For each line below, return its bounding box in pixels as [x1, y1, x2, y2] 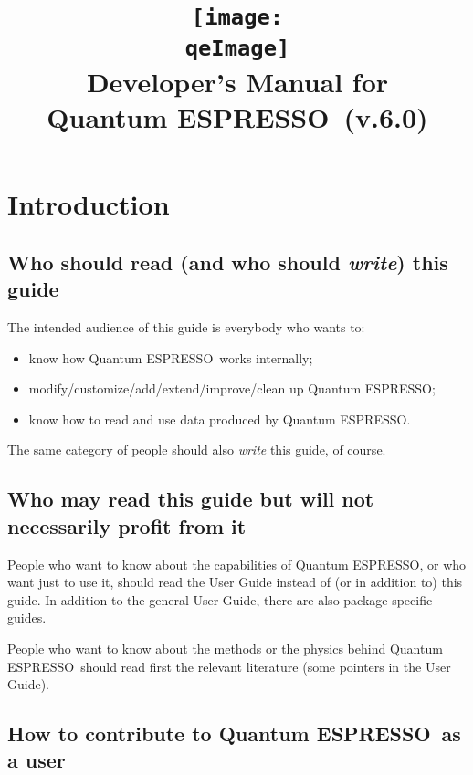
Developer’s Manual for [86, 62, 389, 99]
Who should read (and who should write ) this [7, 247, 448, 276]
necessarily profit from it [7, 511, 247, 539]
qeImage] [184, 35, 290, 61]
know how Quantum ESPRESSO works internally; [28, 348, 313, 367]
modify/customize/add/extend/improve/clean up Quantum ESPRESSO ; [28, 379, 436, 398]
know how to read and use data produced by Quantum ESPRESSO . [28, 409, 411, 428]
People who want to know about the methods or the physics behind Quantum [7, 638, 443, 657]
